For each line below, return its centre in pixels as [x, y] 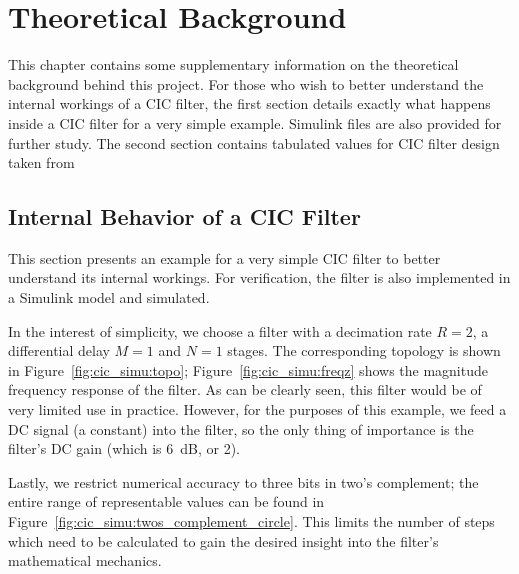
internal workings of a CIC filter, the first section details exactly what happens [249, 103]
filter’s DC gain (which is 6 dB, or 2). [124, 448]
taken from [41, 162]
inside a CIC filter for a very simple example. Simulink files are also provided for [255, 122]
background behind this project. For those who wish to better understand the [246, 83]
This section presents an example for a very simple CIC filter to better [224, 257]
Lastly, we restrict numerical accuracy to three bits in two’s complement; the [243, 481]
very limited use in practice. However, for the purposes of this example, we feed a [257, 409]
